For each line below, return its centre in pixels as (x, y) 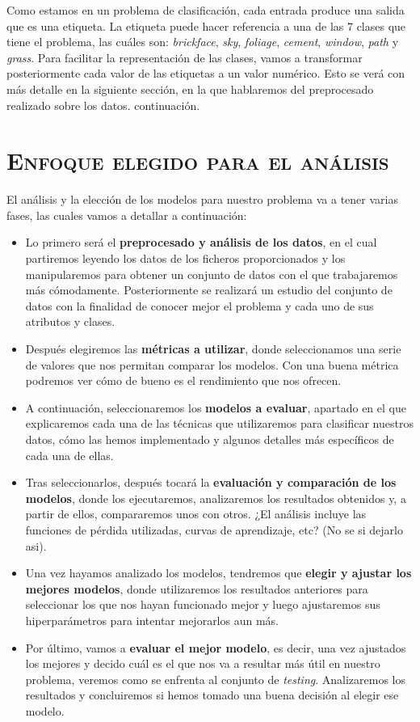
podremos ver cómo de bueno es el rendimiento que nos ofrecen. (183, 380)
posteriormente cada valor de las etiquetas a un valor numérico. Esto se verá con (206, 73)
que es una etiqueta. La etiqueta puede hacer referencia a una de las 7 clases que (206, 25)
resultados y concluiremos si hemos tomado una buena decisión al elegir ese (212, 695)
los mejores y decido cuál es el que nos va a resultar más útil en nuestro (203, 663)
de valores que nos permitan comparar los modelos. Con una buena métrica (212, 364)
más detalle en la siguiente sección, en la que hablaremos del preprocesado (190, 89)
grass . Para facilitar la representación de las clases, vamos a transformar (185, 57)
